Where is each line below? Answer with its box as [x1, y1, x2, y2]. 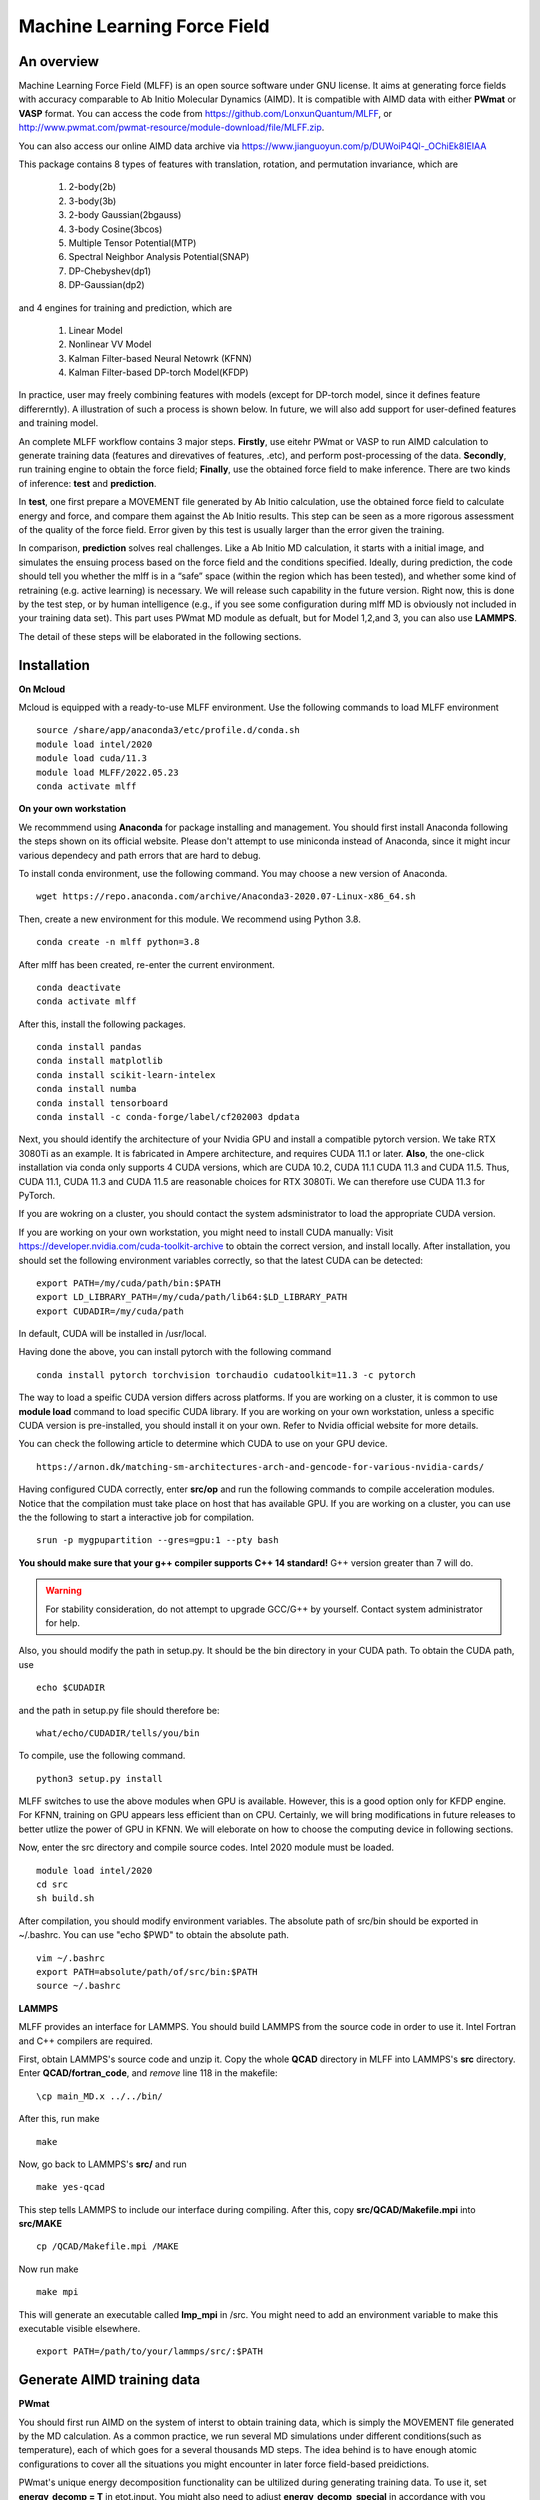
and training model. [18, 417, 99, 429]
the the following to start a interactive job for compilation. [18, 1511, 255, 1523]
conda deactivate [36, 981, 121, 993]
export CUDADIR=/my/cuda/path [36, 1305, 185, 1317]
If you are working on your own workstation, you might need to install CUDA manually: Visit [18, 1226, 394, 1238]
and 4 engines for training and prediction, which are [18, 301, 233, 314]
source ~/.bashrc [36, 1980, 121, 1992]
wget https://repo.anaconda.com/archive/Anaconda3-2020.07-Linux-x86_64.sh [36, 891, 416, 902]
